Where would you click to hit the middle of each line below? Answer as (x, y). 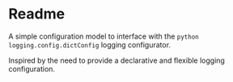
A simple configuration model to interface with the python (104, 36)
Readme (37, 14)
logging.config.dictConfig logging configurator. (90, 44)
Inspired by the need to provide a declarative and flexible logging (116, 60)
